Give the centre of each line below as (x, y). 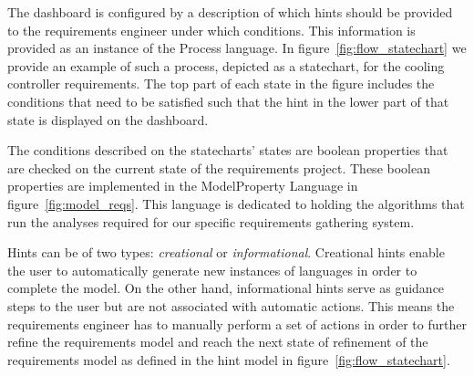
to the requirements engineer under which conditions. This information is (211, 30)
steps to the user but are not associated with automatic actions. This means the (231, 305)
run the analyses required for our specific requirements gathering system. (211, 221)
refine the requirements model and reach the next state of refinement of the (218, 342)
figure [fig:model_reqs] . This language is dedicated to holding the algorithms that (236, 203)
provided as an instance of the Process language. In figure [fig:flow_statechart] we (237, 48)
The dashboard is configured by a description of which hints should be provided (230, 12)
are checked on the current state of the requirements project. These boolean (219, 167)
